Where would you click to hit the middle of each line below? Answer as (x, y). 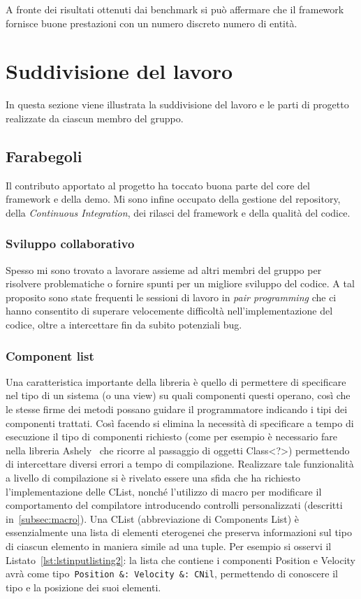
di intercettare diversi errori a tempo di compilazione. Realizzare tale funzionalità (180, 464)
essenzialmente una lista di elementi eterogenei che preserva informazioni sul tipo (179, 532)
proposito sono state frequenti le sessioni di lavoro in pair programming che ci (171, 297)
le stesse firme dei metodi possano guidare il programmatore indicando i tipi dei (177, 409)
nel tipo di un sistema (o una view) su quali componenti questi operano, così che (178, 395)
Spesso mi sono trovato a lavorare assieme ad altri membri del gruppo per (164, 269)
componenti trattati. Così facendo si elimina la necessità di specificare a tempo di (180, 423)
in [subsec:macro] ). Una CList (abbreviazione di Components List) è (153, 518)
